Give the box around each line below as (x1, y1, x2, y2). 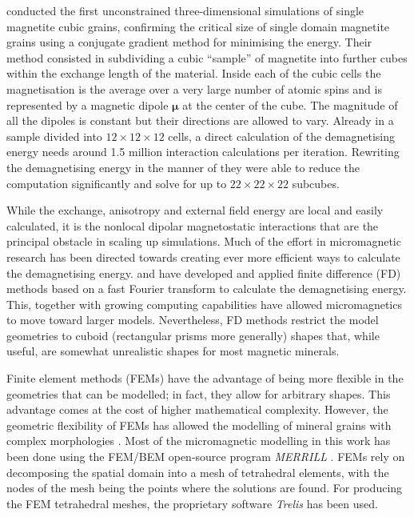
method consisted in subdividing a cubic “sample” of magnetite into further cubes (6, 49, 408, 66)
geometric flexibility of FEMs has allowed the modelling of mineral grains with (6, 416, 392, 433)
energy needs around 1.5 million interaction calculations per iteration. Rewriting (6, 143, 400, 160)
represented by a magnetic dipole (6, 96, 169, 113)
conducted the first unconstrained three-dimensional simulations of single (6, 2, 364, 18)
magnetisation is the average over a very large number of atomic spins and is (6, 80, 382, 97)
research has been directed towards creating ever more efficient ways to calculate (6, 248, 400, 265)
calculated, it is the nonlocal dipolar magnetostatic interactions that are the (6, 217, 379, 234)
